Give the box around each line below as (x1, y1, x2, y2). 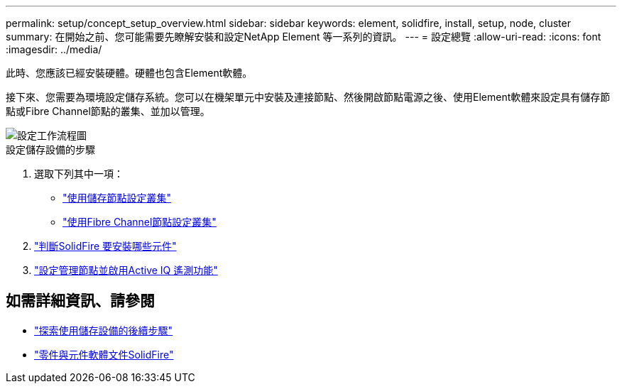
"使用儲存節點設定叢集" (62, 192, 172, 204)
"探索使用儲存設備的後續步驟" (34, 324, 173, 336)
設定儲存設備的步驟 (6, 143, 95, 155)
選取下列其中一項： (34, 168, 124, 180)
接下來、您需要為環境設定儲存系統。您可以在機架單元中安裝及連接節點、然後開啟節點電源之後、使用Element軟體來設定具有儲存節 (6, 91, 611, 103)
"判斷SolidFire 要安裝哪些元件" (34, 240, 177, 252)
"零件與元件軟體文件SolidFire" (34, 348, 174, 361)
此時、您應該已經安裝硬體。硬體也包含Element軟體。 (6, 67, 253, 79)
